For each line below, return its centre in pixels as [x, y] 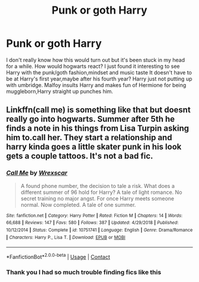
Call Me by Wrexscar [37, 173]
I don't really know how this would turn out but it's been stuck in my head [96, 60]
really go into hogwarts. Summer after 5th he [91, 119]
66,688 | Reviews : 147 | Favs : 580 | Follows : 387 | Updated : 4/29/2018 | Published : [92, 223]
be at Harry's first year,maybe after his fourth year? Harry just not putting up [99, 79]
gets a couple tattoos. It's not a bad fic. [80, 156]
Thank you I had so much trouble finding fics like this [84, 272]
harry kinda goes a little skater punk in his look [94, 147]
